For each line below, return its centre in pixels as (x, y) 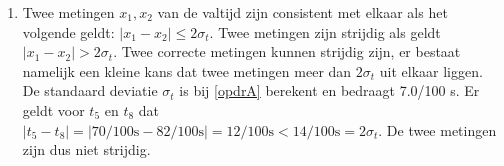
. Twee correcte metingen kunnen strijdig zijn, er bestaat (287, 51)
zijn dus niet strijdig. (86, 149)
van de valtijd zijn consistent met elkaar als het (302, 12)
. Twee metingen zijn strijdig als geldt (325, 31)
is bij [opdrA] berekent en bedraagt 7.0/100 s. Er (329, 90)
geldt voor (53, 109)
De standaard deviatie (90, 90)
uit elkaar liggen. (431, 70)
